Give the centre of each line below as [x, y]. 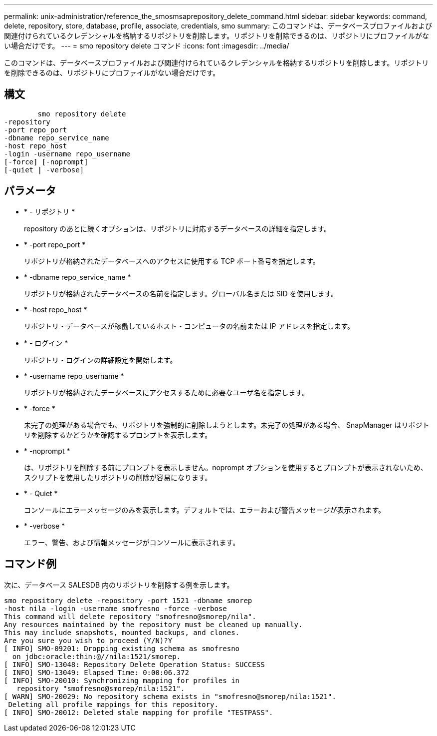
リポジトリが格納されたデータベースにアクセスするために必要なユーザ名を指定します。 [166, 392]
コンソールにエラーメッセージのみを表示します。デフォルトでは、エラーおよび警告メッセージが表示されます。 [205, 510]
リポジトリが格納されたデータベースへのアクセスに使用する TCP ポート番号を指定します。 [172, 261]
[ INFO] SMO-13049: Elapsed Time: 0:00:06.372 [97, 672]
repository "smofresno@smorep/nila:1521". [101, 688]
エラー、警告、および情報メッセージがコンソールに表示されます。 [132, 542]
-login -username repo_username [67, 154]
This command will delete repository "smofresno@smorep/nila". [130, 616]
